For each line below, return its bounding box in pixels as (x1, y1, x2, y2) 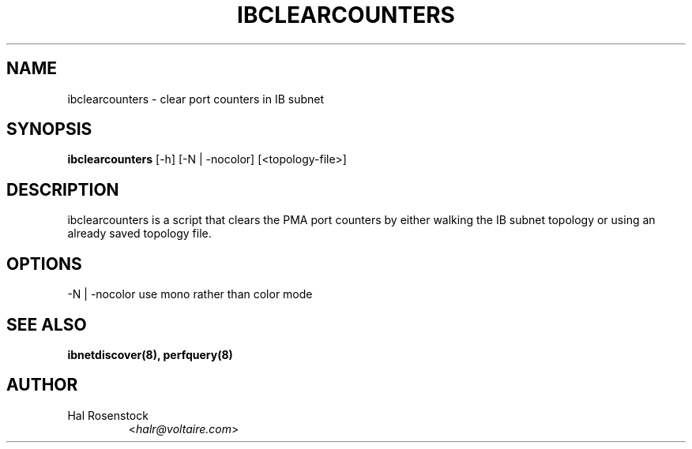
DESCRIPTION (6, 179, 119, 200)
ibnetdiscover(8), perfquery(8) (67, 347, 233, 361)
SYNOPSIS (6, 119, 92, 140)
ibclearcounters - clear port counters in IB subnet (67, 92, 325, 106)
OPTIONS (6, 253, 82, 274)
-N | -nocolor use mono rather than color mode (67, 287, 313, 301)
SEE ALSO (6, 314, 87, 335)
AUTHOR (6, 375, 78, 395)
